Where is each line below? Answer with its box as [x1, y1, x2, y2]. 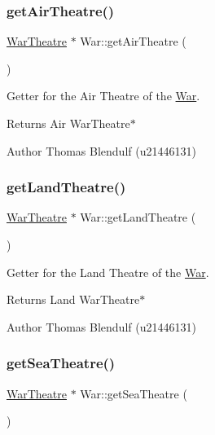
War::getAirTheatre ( [80, 33, 186, 50]
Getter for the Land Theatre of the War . [7, 263, 209, 280]
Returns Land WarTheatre [7, 291, 140, 308]
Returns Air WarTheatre [7, 115, 130, 131]
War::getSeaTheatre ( [80, 384, 187, 402]
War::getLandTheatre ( [80, 209, 196, 226]
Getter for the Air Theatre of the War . [7, 87, 200, 104]
